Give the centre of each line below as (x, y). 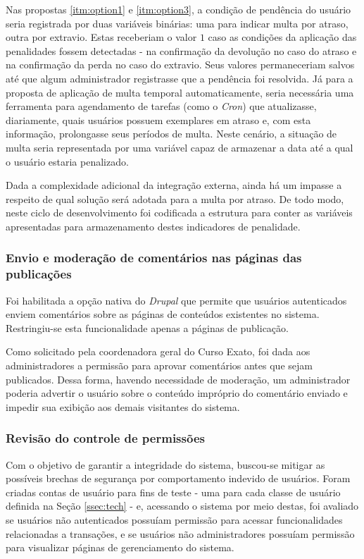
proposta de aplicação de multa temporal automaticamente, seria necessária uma (180, 92)
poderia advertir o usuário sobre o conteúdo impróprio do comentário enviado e (177, 393)
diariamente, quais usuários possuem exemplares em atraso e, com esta (158, 119)
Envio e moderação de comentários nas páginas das (154, 258)
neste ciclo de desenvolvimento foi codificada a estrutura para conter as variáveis (179, 213)
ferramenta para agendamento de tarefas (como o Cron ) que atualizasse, (161, 106)
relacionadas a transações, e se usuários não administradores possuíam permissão (180, 533)
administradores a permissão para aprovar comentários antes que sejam (159, 365)
